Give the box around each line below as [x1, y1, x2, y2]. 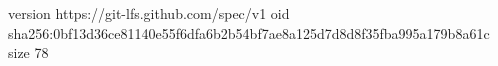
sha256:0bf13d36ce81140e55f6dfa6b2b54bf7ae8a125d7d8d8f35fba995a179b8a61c [8, 22, 490, 43]
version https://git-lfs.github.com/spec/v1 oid [8, 3, 290, 23]
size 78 [8, 42, 49, 63]
